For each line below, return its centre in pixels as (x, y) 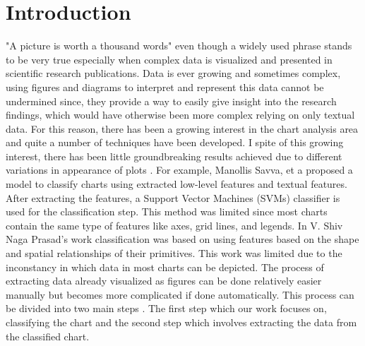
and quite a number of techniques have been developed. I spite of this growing (175, 142)
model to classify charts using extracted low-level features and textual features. (176, 184)
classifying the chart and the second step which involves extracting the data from (181, 322)
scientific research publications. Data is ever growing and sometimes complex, (173, 73)
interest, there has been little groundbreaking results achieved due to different (174, 156)
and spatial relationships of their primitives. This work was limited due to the (174, 253)
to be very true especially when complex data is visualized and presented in (169, 59)
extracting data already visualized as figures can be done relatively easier (164, 281)
